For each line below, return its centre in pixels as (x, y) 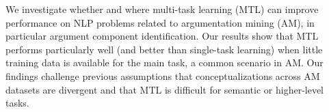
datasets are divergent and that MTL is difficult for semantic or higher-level (165, 89)
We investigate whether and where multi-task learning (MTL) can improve (162, 9)
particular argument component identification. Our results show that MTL (162, 36)
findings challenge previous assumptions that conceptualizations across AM (163, 75)
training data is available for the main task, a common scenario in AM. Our (164, 62)
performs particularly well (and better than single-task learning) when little (164, 49)
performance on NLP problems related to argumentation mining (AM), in (160, 22)
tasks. (17, 103)
